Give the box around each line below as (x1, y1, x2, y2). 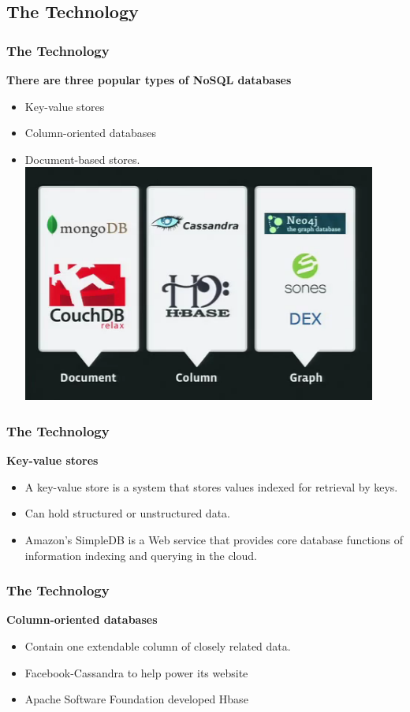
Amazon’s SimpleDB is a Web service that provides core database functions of (24, 531, 404, 547)
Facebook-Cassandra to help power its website (24, 664, 248, 680)
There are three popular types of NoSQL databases (6, 72, 292, 87)
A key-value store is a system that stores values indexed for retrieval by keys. (24, 478, 398, 495)
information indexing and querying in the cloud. (24, 547, 257, 563)
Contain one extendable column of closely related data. (24, 637, 291, 654)
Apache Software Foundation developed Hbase (24, 691, 248, 707)
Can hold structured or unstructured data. (24, 505, 230, 521)
